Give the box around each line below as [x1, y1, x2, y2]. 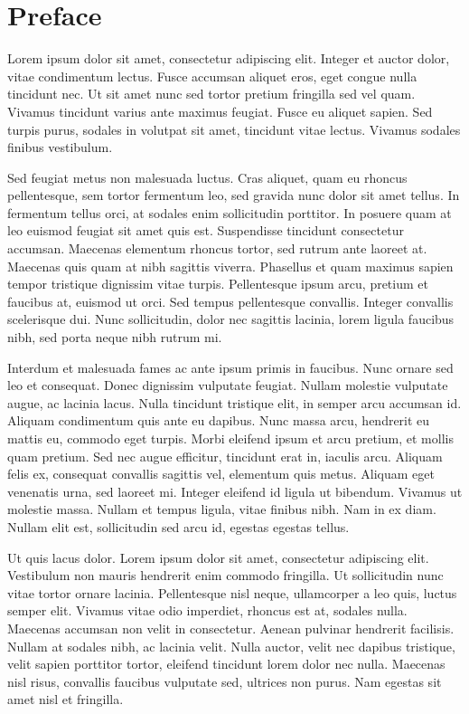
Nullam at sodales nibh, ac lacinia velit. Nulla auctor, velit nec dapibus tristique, [7, 636, 455, 655]
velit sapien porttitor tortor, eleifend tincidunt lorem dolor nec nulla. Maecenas [7, 654, 446, 673]
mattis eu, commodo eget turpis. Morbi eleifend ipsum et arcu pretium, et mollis [7, 429, 454, 447]
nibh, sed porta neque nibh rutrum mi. [7, 328, 222, 347]
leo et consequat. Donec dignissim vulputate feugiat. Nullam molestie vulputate [7, 376, 448, 395]
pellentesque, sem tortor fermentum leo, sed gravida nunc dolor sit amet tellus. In [7, 186, 460, 205]
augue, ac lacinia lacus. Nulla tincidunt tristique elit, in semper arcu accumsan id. [7, 393, 462, 412]
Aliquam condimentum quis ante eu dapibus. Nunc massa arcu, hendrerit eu [7, 411, 430, 430]
